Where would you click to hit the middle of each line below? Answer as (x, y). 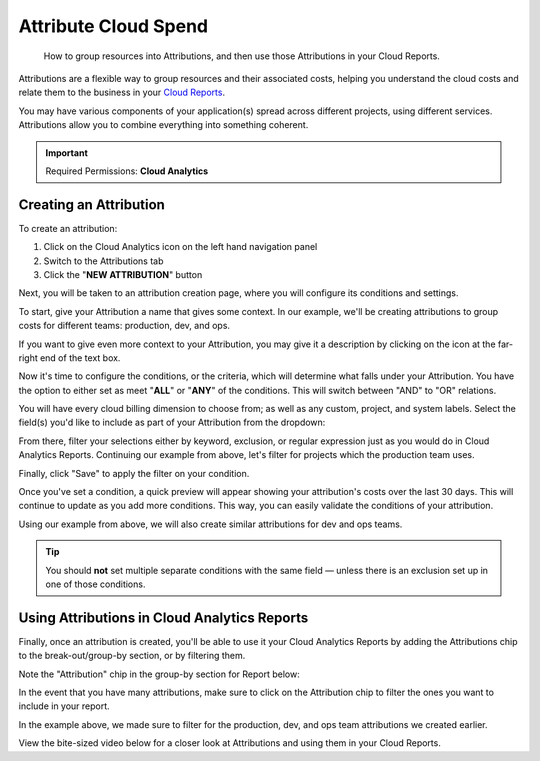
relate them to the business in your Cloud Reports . (121, 92)
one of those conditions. (95, 584)
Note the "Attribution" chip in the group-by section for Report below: (159, 674)
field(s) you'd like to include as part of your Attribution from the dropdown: (172, 422)
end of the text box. (80, 357)
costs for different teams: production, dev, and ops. (124, 326)
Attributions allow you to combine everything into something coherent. (163, 125)
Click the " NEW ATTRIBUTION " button (123, 274)
